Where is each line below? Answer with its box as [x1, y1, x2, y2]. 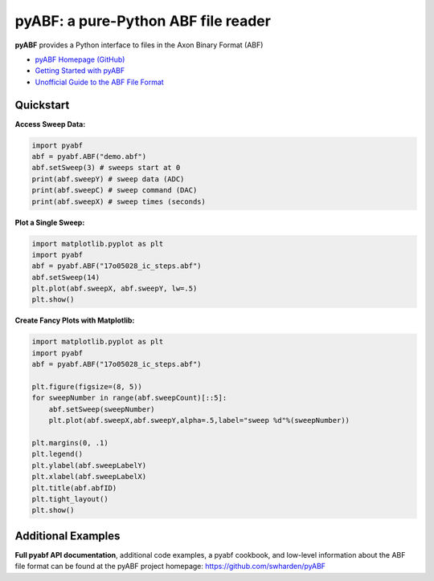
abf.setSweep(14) [31, 273, 100, 282]
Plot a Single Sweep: [14, 217, 85, 227]
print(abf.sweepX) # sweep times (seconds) [31, 197, 207, 206]
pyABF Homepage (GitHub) [35, 55, 125, 64]
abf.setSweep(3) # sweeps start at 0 [31, 163, 181, 173]
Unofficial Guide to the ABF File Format [35, 77, 164, 87]
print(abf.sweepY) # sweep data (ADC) [31, 174, 185, 184]
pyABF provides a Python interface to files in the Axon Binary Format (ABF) [14, 40, 264, 50]
